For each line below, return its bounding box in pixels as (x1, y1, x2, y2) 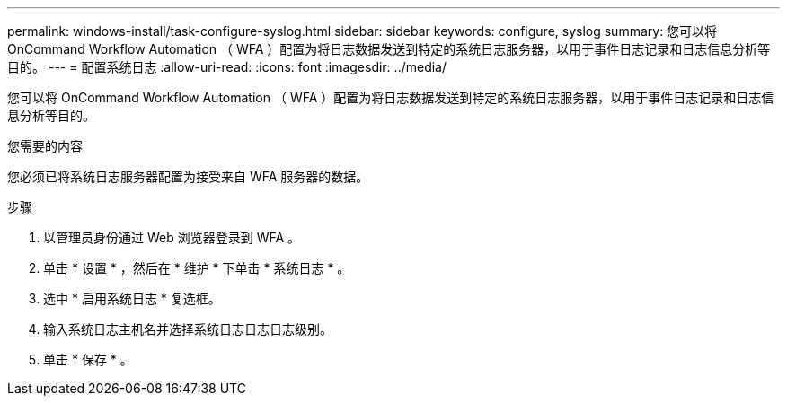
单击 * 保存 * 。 (43, 352, 133, 367)
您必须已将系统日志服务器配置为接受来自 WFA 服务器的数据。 (7, 169, 369, 184)
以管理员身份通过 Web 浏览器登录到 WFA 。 (43, 230, 301, 245)
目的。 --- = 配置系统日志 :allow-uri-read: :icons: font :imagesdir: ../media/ (7, 59, 447, 74)
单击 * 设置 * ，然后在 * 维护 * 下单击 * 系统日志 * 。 (43, 260, 350, 276)
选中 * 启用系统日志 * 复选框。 (43, 291, 221, 306)
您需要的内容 (7, 138, 83, 153)
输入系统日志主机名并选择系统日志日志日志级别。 (43, 321, 332, 337)
